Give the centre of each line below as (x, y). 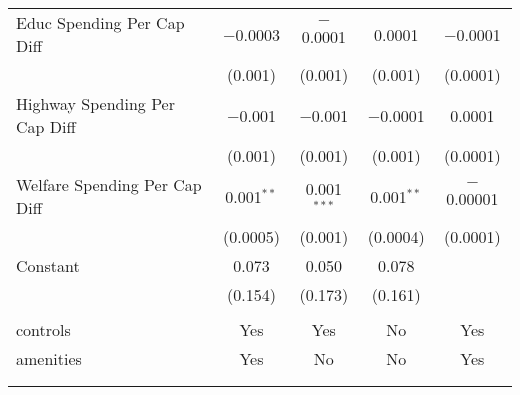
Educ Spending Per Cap (100, 22)
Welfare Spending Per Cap (109, 184)
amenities (49, 358)
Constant (48, 265)
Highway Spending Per (95, 103)
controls (43, 329)
